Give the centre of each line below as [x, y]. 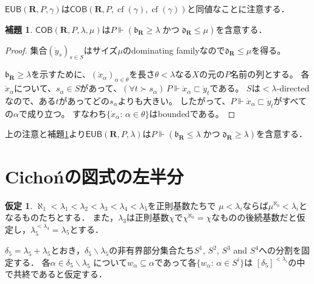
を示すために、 [61, 74]
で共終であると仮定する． [56, 274]
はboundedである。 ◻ [192, 113]
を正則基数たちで [182, 205]
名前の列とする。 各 [270, 74]
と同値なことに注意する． [238, 9]
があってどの [84, 100]
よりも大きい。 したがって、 [174, 100]
